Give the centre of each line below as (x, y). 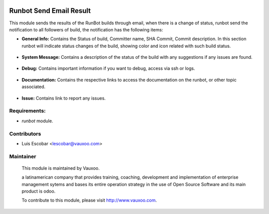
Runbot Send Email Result (50, 11)
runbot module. (37, 121)
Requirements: (27, 111)
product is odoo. (39, 191)
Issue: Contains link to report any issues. (64, 98)
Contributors (25, 133)
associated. (34, 87)
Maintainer (23, 156)
